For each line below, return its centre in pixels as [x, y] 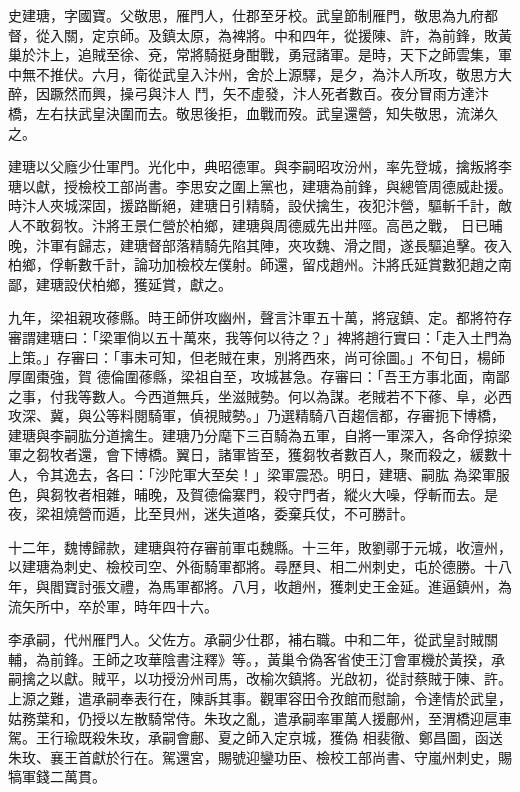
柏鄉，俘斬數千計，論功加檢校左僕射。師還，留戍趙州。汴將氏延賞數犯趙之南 [260, 264]
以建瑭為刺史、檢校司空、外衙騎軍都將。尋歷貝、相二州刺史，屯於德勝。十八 [260, 566]
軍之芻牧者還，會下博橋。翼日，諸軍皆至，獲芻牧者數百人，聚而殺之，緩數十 [260, 454]
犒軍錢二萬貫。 [57, 776]
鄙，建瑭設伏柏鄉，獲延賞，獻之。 [120, 283]
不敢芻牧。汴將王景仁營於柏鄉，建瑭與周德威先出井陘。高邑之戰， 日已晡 [262, 224]
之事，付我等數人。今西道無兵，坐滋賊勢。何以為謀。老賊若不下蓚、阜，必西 [260, 395]
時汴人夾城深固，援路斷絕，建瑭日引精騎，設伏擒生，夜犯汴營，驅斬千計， [253, 205]
